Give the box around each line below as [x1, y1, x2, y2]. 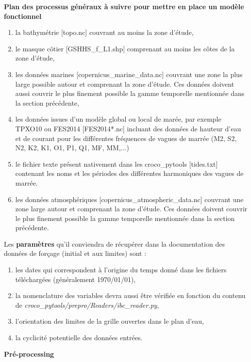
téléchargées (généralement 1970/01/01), [15, 274, 136, 284]
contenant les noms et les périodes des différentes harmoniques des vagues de [15, 168, 244, 178]
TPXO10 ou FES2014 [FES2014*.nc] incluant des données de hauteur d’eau [15, 123, 241, 133]
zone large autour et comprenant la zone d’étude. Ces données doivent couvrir [15, 204, 248, 214]
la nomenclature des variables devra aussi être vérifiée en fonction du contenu [15, 290, 246, 300]
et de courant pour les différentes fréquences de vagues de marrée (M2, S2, [15, 133, 237, 143]
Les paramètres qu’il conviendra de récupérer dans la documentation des [4, 238, 225, 249]
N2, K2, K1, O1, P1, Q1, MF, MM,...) [15, 142, 129, 153]
